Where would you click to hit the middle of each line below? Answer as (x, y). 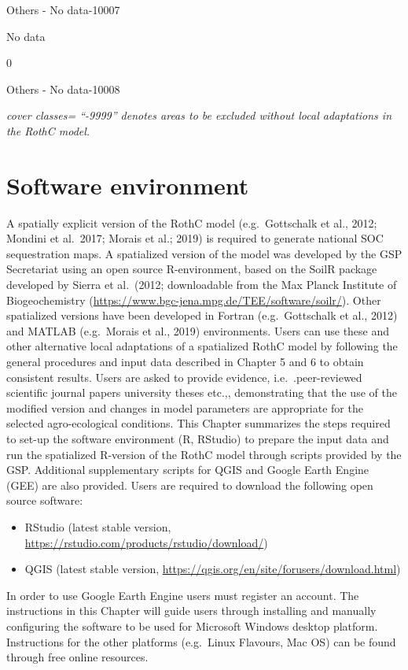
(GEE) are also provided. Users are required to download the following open (190, 485)
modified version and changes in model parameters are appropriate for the (185, 407)
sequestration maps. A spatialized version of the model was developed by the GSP (204, 253)
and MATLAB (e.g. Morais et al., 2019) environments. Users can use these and (198, 330)
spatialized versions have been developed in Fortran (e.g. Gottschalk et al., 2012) (202, 315)
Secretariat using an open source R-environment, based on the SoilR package (192, 269)
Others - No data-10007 (63, 9)
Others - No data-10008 (63, 89)
